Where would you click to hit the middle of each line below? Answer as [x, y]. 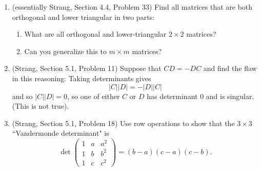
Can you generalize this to [65, 51]
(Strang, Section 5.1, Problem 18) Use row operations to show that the [123, 123]
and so [22, 96]
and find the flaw [230, 68]
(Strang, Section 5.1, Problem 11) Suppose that [87, 68]
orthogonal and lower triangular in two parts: [83, 17]
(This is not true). [41, 106]
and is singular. [230, 96]
